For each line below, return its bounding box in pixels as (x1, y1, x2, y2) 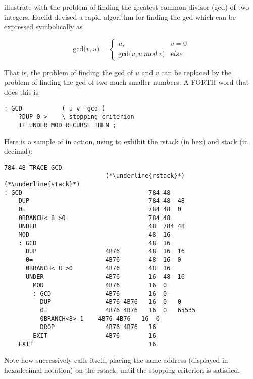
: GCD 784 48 (4, 189, 171, 196)
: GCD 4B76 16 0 (33, 290, 167, 297)
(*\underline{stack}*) (4, 181, 80, 188)
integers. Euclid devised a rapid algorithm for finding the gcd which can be (4, 11, 236, 22)
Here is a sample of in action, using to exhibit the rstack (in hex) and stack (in (4, 136, 248, 146)
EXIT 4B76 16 (33, 332, 156, 339)
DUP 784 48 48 (18, 197, 185, 205)
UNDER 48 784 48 (18, 223, 185, 230)
